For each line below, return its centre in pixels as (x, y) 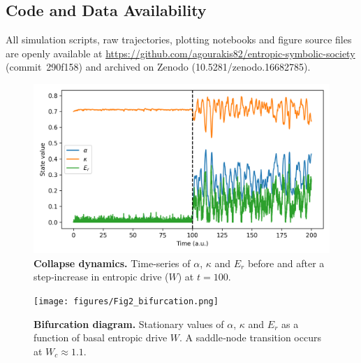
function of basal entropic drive (101, 337)
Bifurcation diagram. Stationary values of (129, 323)
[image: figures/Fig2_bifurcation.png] (126, 301)
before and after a (286, 263)
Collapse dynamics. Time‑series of (112, 263)
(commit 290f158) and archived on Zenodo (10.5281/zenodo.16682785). (158, 67)
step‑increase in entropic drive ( (101, 277)
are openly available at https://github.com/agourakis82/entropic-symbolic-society (180, 53)
